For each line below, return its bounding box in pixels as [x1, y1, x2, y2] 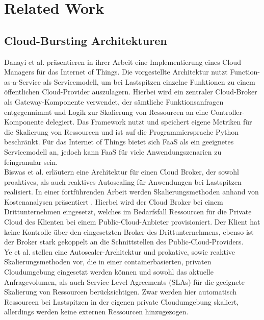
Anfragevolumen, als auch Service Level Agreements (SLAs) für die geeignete [4, 276, 245, 287]
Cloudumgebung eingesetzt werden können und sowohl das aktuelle [4, 266, 214, 277]
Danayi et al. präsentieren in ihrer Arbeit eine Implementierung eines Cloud [4, 56, 241, 67]
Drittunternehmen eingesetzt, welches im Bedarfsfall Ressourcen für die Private [4, 206, 252, 217]
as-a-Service [4, 76, 41, 87]
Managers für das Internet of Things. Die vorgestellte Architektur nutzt [4, 66, 228, 77]
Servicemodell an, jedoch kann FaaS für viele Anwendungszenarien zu [4, 146, 222, 157]
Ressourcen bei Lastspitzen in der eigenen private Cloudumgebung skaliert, [4, 296, 239, 307]
